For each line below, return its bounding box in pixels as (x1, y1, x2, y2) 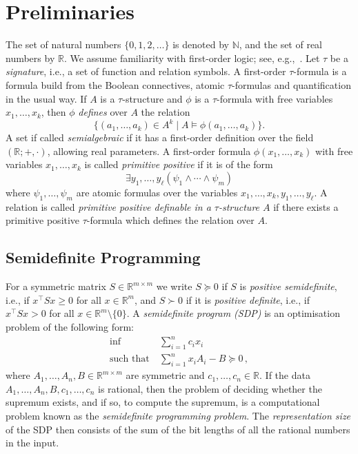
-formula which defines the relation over (86, 213, 255, 227)
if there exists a (273, 199, 339, 214)
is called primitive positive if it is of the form (84, 157, 273, 172)
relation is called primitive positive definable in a (6, 199, 211, 214)
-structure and (122, 91, 183, 105)
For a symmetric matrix (6, 279, 106, 293)
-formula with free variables (217, 91, 333, 105)
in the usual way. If (6, 91, 87, 105)
